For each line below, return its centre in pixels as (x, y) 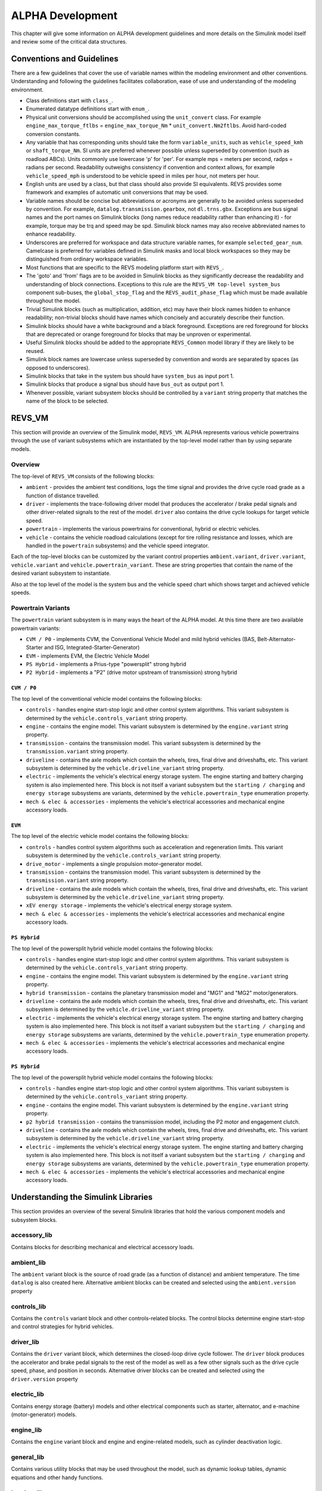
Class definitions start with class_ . (69, 101)
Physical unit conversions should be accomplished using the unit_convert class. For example (143, 117)
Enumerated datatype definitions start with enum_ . (88, 109)
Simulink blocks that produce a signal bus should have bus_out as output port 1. (125, 384)
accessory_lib (32, 1235)
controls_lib (29, 1306)
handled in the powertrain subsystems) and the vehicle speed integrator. (117, 546)
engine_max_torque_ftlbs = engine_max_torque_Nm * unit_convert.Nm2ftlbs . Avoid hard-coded (156, 126)
